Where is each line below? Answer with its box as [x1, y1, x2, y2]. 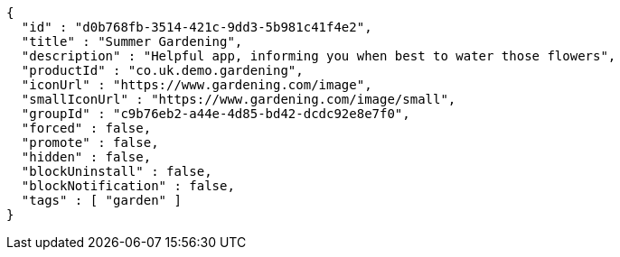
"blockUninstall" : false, [21, 164, 212, 179]
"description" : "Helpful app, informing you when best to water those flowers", [21, 49, 616, 63]
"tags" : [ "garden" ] [21, 193, 182, 207]
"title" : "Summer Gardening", [21, 34, 243, 49]
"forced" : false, [21, 121, 152, 135]
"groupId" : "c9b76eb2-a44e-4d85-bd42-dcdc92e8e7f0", [21, 106, 410, 121]
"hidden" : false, [21, 150, 152, 164]
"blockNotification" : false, [21, 179, 235, 193]
